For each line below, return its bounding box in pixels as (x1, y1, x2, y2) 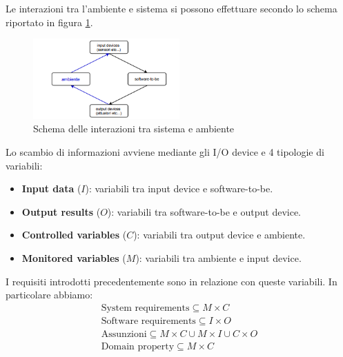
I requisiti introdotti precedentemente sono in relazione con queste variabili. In (6, 274, 337, 288)
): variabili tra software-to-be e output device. (107, 204, 302, 218)
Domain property (101, 341, 175, 351)
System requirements (101, 303, 190, 313)
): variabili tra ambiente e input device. (135, 250, 302, 265)
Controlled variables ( (21, 227, 127, 242)
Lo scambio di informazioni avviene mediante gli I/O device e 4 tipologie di (6, 145, 324, 159)
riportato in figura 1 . (6, 14, 93, 29)
